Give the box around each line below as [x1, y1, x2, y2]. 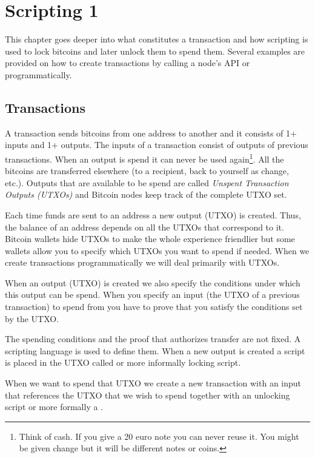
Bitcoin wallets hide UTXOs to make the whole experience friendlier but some [5, 232, 295, 245]
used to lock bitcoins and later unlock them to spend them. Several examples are [5, 44, 305, 57]
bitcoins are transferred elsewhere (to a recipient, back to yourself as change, [5, 164, 289, 177]
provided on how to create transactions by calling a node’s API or [5, 56, 250, 69]
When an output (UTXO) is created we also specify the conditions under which [5, 276, 300, 289]
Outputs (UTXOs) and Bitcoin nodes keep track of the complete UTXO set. [5, 188, 287, 201]
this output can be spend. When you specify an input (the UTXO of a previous [5, 288, 300, 301]
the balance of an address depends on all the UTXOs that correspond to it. [5, 220, 284, 233]
